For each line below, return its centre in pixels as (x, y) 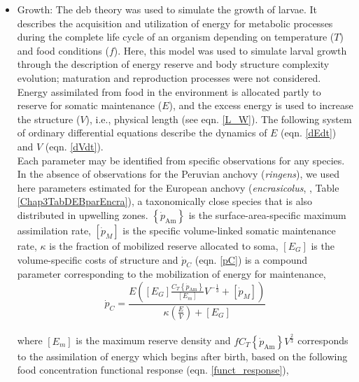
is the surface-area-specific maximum (267, 214)
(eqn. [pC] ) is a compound (251, 259)
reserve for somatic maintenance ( (90, 105)
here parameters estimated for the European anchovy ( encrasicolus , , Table (178, 187)
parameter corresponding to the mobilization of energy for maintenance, (171, 274)
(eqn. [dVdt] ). (74, 146)
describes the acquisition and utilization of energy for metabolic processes (175, 23)
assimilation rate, (54, 230)
